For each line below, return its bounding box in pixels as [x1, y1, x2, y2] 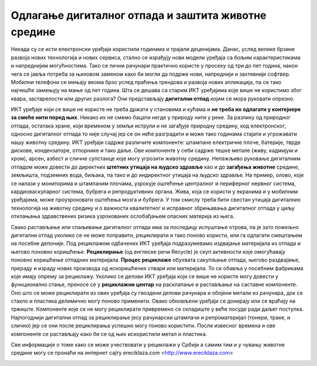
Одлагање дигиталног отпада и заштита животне [11, 9, 267, 22]
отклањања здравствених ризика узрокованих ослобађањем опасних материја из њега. [11, 213, 235, 220]
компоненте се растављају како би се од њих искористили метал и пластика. [11, 330, 208, 337]
